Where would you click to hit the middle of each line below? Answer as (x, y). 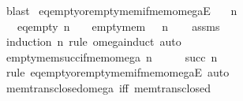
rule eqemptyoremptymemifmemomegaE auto (118, 72)
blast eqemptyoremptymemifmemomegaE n (121, 10)
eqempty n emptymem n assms (118, 26)
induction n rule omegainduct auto (93, 41)
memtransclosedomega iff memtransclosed (108, 87)
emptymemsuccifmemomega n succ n (112, 56)
